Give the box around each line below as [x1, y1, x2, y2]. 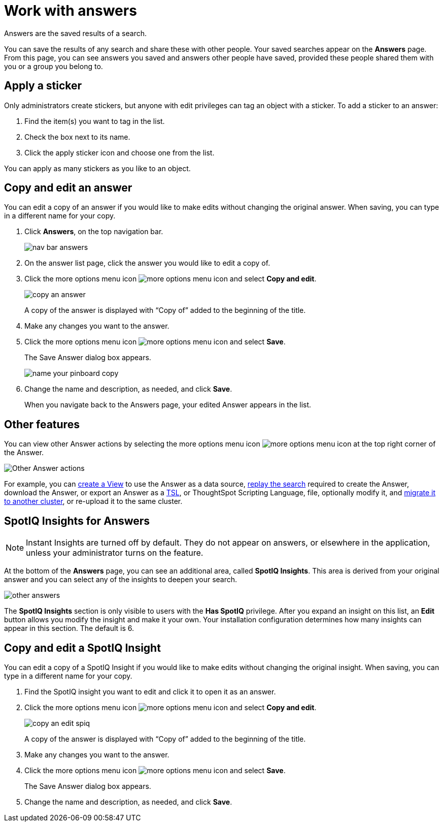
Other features [4, 418, 80, 431]
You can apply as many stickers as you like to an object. [4, 164, 191, 173]
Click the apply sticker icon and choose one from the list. [24, 148, 215, 157]
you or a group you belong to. [4, 61, 103, 71]
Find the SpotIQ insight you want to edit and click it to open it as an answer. [24, 687, 276, 696]
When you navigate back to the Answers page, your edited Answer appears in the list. [24, 400, 312, 409]
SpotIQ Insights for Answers [4, 514, 150, 527]
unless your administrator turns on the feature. [26, 548, 203, 558]
